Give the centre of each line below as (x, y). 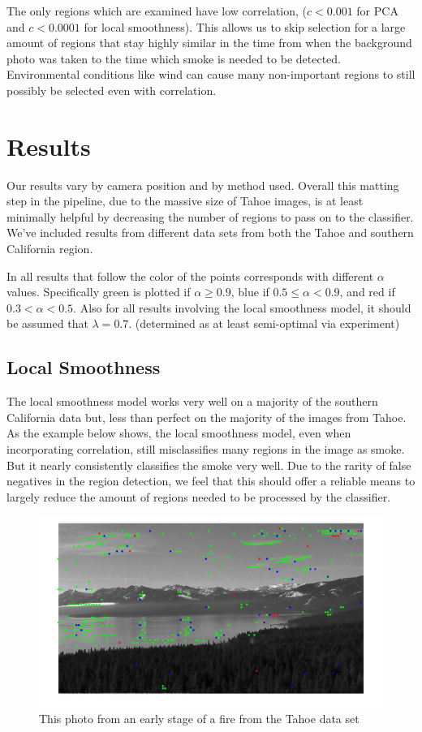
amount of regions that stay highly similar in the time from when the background (209, 43)
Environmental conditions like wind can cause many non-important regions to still (211, 74)
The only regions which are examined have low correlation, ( (157, 11)
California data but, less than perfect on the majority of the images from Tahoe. (207, 417)
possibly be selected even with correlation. (112, 90)
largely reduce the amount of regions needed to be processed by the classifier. (199, 496)
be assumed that (47, 323)
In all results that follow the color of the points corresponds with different (190, 276)
